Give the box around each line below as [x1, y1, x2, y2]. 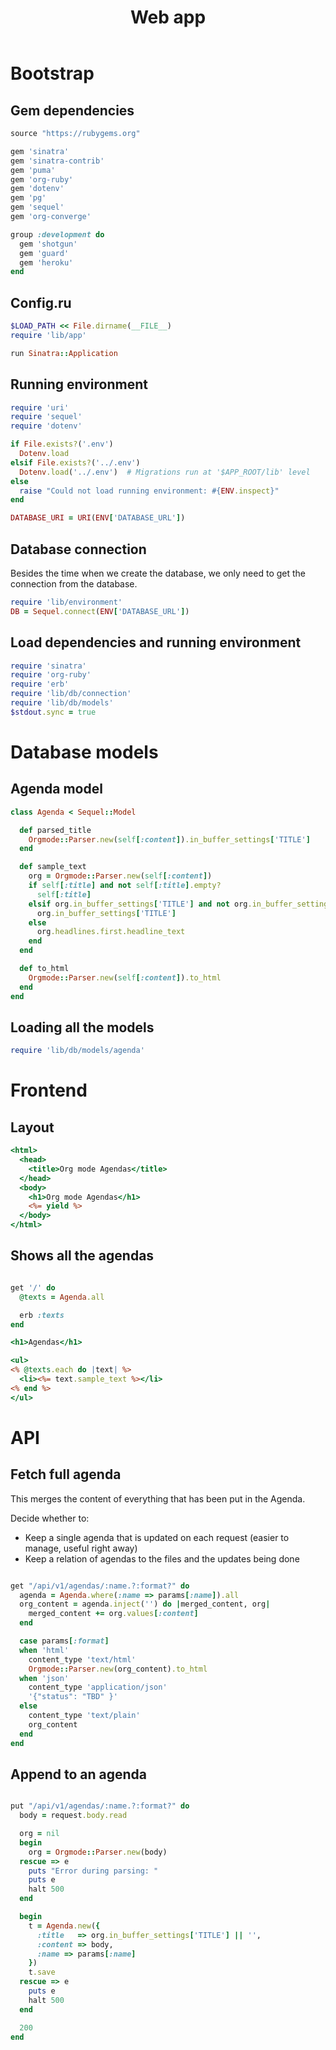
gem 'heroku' [19, 257, 74, 268]
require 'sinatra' [10, 661, 87, 671]
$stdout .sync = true [10, 707, 97, 717]
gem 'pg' [10, 193, 47, 203]
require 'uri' [10, 402, 70, 413]
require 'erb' [10, 679, 70, 690]
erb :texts [19, 1310, 65, 1320]
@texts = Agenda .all [19, 1292, 105, 1302]
